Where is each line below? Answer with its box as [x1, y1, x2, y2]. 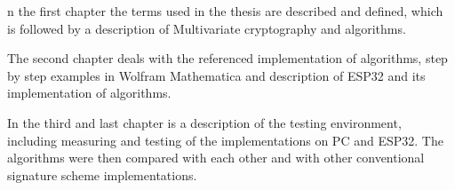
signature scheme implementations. [7, 165, 197, 184]
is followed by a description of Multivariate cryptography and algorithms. [7, 19, 406, 37]
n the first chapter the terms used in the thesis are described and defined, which [7, 2, 443, 20]
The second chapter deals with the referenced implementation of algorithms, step [7, 49, 448, 67]
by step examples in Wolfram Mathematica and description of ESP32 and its [7, 66, 426, 84]
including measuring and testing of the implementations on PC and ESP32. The [7, 131, 443, 149]
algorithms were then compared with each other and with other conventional [7, 148, 425, 167]
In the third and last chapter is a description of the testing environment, [7, 113, 402, 131]
